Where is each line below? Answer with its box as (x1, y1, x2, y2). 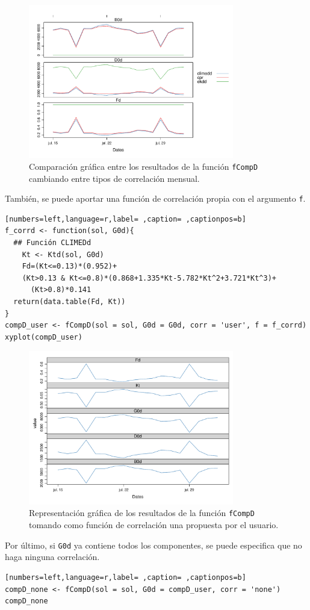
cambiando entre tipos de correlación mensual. (29, 172, 200, 184)
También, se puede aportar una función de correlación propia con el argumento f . (5, 192, 306, 205)
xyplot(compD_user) (5, 332, 82, 341)
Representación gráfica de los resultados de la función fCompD (29, 506, 255, 519)
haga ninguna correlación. (5, 550, 100, 563)
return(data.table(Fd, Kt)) (13, 297, 126, 307)
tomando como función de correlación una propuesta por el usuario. (29, 518, 279, 531)
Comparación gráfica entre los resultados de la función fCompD (29, 160, 258, 172)
